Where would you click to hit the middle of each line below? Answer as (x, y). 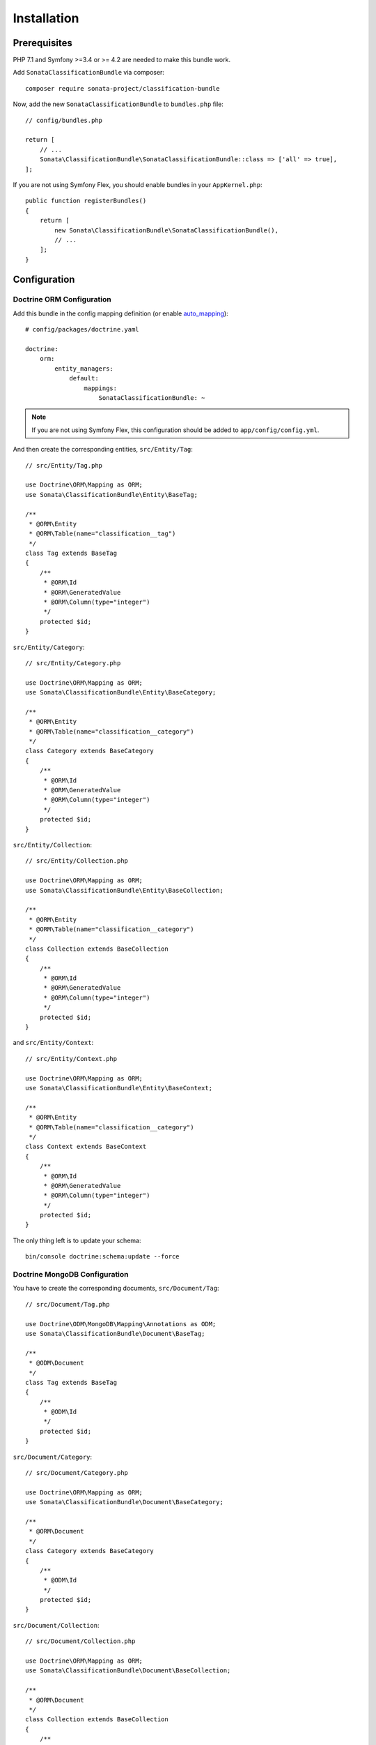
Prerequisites (42, 43)
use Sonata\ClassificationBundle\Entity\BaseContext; (119, 1088)
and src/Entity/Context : (53, 1043)
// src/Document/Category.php (77, 1473)
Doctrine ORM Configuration (62, 299)
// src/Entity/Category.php (73, 663)
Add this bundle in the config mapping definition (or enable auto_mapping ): (121, 313)
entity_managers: (84, 369)
